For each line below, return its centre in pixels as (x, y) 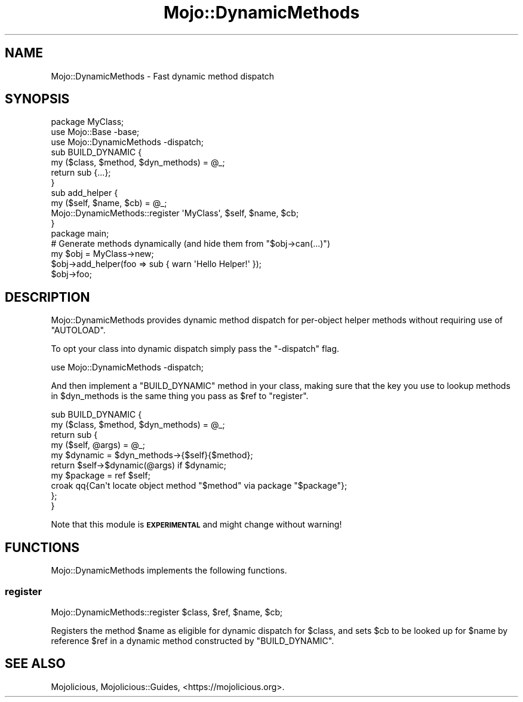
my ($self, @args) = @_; (98, 445)
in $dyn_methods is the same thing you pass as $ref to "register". (180, 396)
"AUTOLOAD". (78, 330)
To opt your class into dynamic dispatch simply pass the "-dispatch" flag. (195, 349)
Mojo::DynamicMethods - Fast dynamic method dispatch (163, 76)
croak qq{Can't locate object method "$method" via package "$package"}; (199, 486)
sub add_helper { (84, 193)
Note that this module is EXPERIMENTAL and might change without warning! (196, 525)
